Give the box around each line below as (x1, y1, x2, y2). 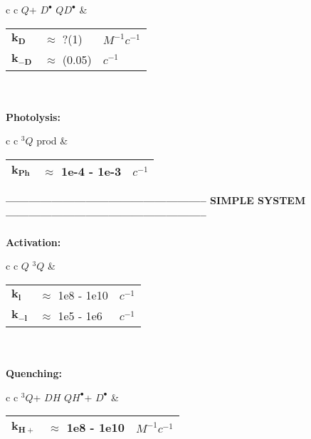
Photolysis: (6, 109, 60, 124)
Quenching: (6, 366, 62, 381)
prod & (36, 133, 68, 148)
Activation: (6, 234, 61, 249)
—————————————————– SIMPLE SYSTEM (6, 192, 306, 207)
